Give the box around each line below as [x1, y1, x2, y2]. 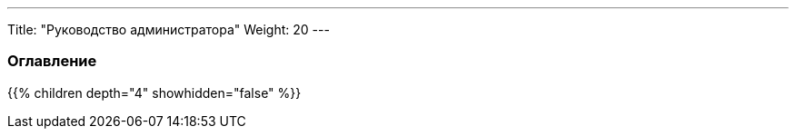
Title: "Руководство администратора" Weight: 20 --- [7, 22, 330, 37]
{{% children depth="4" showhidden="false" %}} [7, 84, 302, 101]
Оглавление [7, 52, 97, 71]
